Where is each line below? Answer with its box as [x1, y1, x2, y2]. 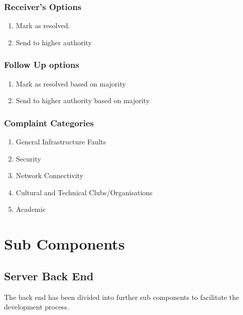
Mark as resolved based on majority [16, 78, 126, 89]
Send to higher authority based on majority [16, 95, 150, 106]
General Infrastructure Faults [16, 136, 106, 147]
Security [16, 153, 41, 164]
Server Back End [4, 268, 94, 283]
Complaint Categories [4, 116, 94, 129]
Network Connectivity [16, 170, 84, 181]
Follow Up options [4, 58, 79, 71]
